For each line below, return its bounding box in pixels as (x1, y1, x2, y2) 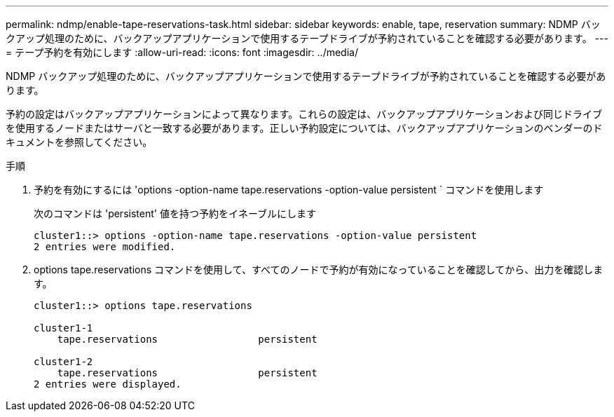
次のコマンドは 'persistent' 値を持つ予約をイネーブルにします (34, 207, 317, 219)
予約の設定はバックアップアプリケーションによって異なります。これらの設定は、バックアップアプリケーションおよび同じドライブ (6, 108, 602, 120)
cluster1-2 (34, 356, 93, 367)
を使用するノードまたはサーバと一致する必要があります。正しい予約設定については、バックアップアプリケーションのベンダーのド (6, 122, 603, 134)
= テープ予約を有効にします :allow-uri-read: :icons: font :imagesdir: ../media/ (6, 46, 358, 58)
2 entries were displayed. (34, 378, 182, 390)
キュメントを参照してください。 (6, 136, 153, 148)
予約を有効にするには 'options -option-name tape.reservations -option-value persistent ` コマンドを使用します (34, 184, 544, 196)
